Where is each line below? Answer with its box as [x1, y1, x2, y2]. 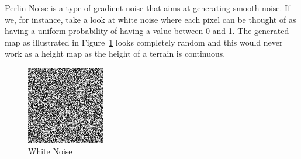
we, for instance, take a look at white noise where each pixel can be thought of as [5, 13, 296, 25]
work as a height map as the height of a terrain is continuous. [5, 47, 226, 60]
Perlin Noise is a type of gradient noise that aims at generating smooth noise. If [5, 2, 290, 13]
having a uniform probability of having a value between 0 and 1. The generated [5, 25, 289, 37]
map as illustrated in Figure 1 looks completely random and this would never [5, 36, 283, 48]
